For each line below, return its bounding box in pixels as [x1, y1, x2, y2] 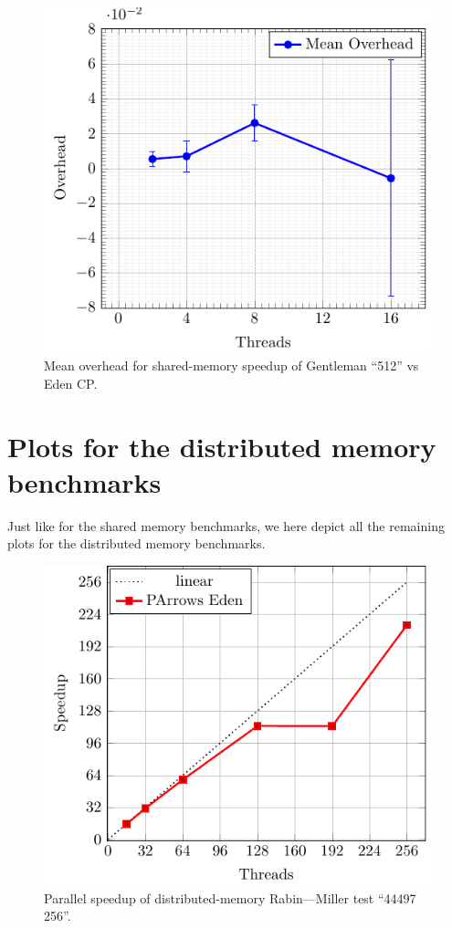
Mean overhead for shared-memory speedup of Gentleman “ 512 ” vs [44, 356, 419, 375]
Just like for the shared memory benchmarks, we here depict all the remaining [7, 516, 445, 535]
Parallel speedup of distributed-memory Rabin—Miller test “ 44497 [44, 888, 416, 907]
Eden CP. [44, 373, 98, 392]
